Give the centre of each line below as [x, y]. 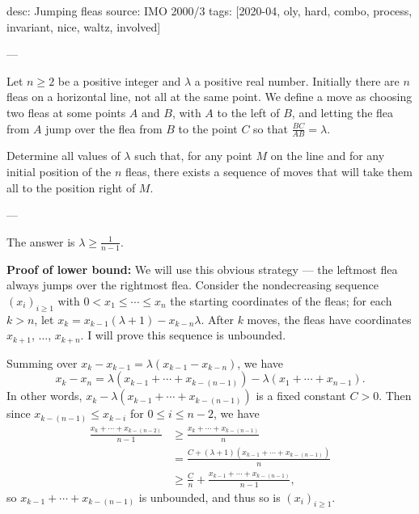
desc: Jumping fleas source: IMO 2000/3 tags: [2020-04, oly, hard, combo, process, [209, 11]
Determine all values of [63, 156]
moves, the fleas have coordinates [329, 319]
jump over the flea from [104, 128]
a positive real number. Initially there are [297, 80]
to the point [208, 128]
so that [271, 128]
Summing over [42, 362]
